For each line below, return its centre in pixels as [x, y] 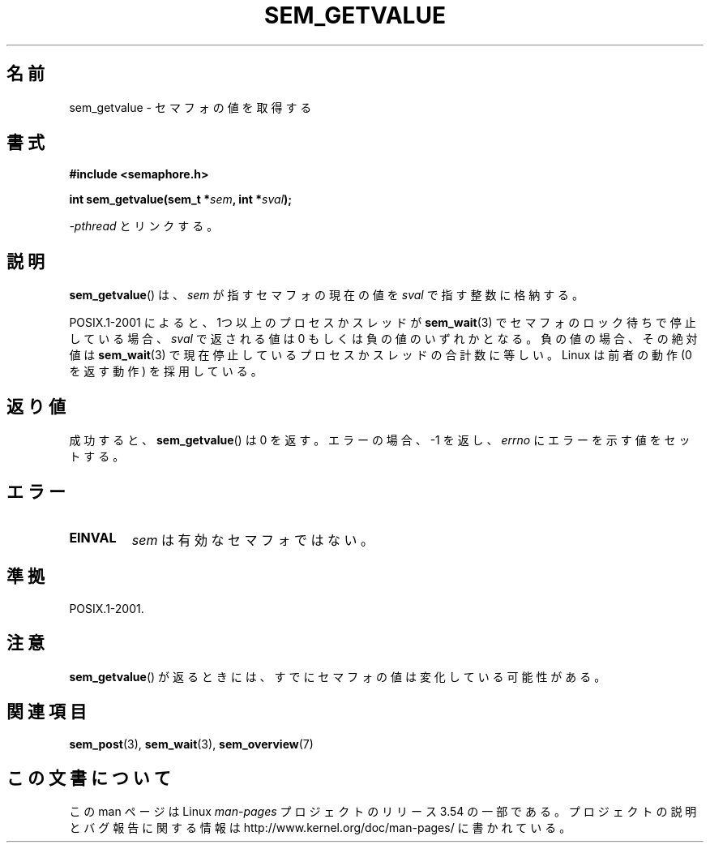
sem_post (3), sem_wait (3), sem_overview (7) [191, 744]
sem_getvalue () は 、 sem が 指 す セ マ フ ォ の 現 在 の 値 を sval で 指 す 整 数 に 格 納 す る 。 [327, 295]
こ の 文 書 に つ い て [89, 778]
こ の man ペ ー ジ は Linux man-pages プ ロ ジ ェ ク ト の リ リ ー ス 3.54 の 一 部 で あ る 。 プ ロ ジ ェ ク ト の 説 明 [383, 812]
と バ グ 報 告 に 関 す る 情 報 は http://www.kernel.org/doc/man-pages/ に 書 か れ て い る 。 [320, 828]
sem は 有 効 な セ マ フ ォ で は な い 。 [252, 540]
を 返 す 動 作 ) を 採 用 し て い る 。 [166, 371]
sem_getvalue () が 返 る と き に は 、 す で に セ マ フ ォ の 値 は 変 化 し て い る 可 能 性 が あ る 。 [338, 676]
